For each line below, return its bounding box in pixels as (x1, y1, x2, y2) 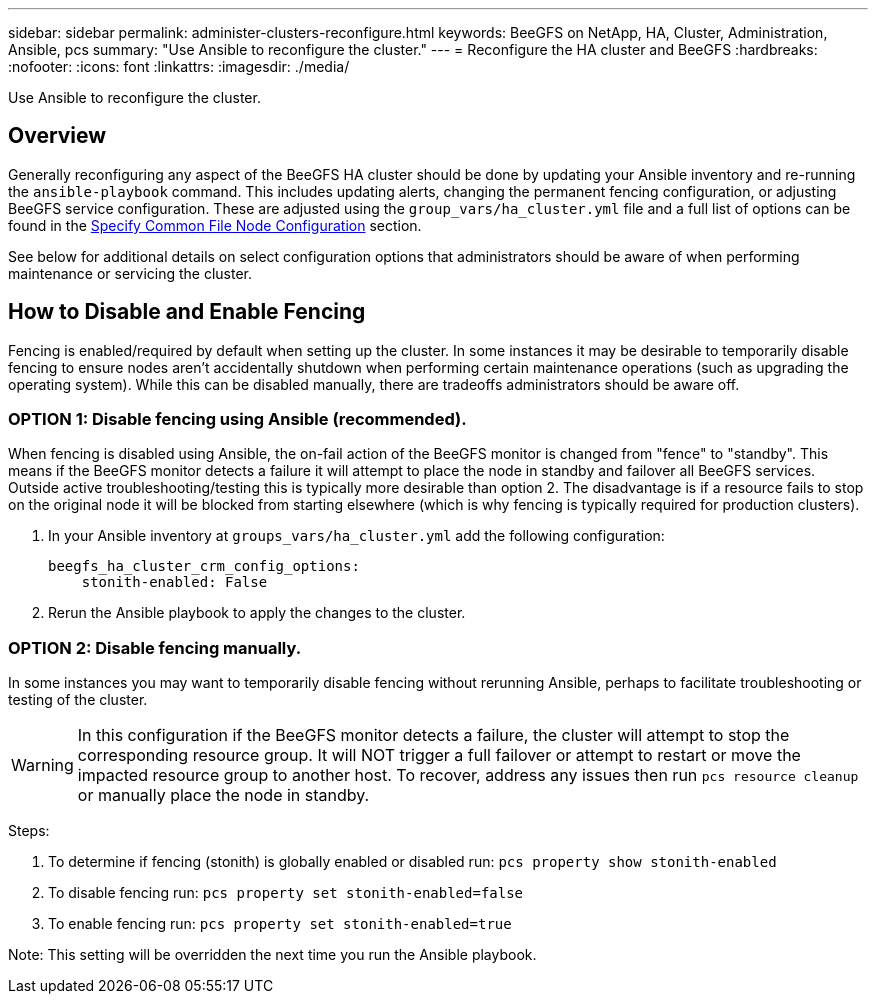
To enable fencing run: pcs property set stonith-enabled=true (48, 915, 512, 933)
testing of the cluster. (8, 691, 148, 709)
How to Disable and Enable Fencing (8, 299, 366, 325)
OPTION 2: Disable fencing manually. (8, 637, 302, 658)
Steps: (8, 822, 50, 840)
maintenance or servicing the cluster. (8, 264, 253, 282)
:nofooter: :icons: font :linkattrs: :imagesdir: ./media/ (8, 58, 350, 75)
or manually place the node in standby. (77, 785, 370, 806)
